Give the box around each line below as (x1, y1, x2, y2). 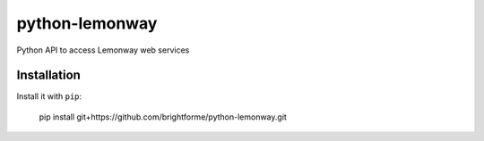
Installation (16, 68, 81, 83)
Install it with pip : (16, 91, 82, 102)
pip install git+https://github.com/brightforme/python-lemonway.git (39, 112, 287, 122)
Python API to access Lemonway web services (16, 45, 190, 55)
